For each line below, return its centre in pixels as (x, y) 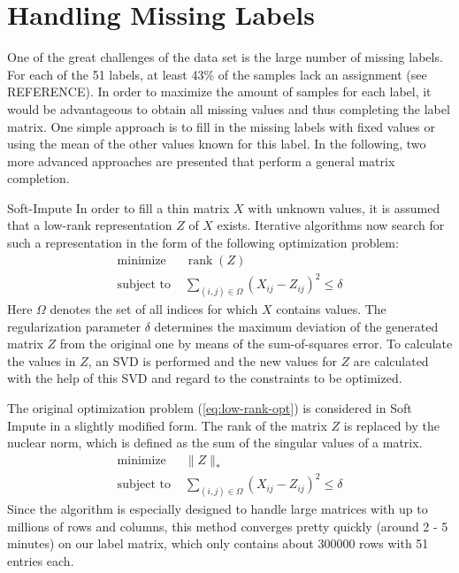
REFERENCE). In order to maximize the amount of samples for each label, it (219, 92)
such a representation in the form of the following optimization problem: (203, 243)
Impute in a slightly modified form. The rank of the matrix (167, 425)
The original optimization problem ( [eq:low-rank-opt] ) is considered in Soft (210, 408)
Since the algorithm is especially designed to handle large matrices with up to (218, 509)
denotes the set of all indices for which (154, 309)
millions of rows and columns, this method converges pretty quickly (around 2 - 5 (228, 526)
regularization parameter (74, 326)
